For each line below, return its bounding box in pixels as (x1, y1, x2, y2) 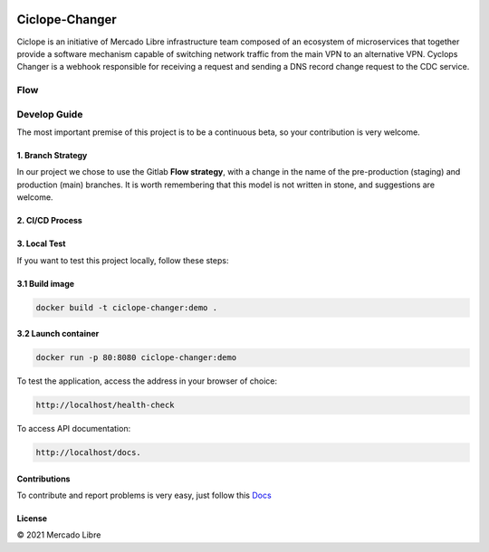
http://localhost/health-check (35, 400, 176, 411)
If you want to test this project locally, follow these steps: (16, 254, 229, 266)
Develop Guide (16, 108, 83, 120)
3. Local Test (16, 238, 66, 249)
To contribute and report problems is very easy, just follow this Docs (16, 490, 272, 501)
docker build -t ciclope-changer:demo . (35, 302, 217, 312)
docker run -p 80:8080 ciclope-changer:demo (35, 353, 237, 363)
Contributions (16, 473, 71, 484)
